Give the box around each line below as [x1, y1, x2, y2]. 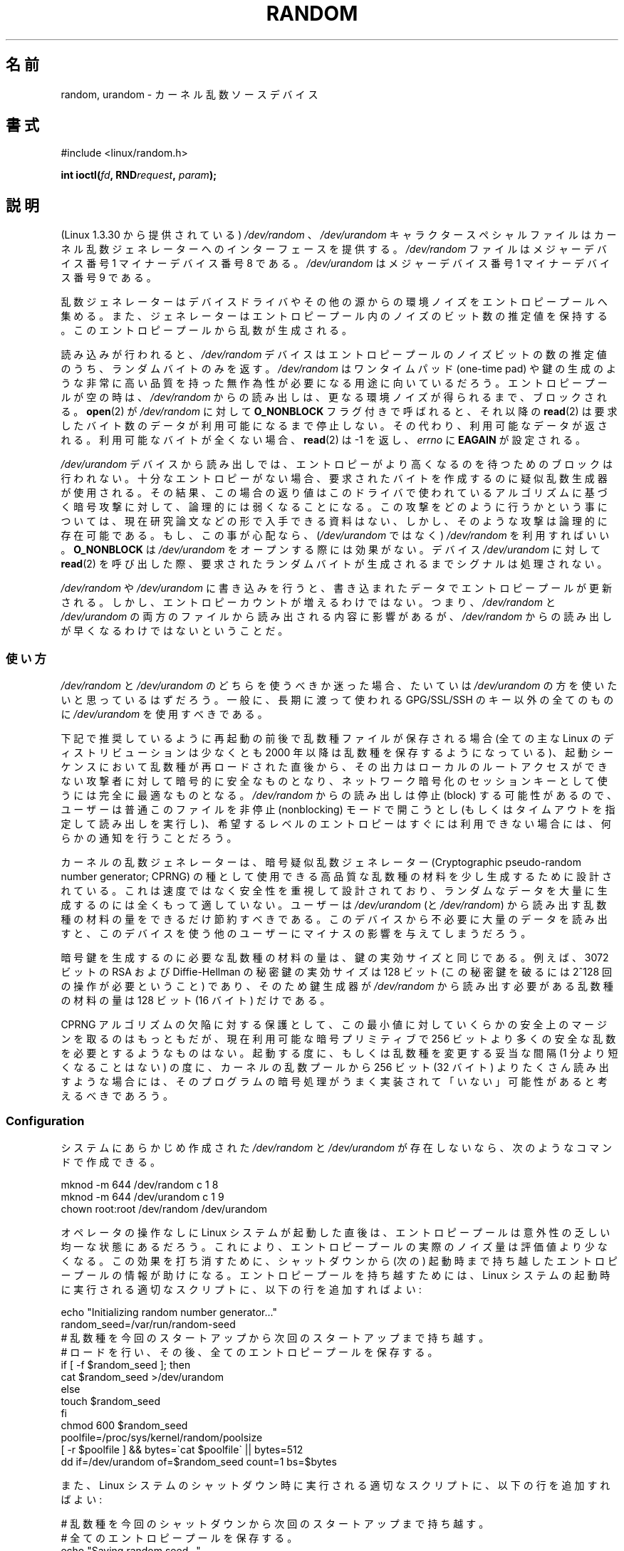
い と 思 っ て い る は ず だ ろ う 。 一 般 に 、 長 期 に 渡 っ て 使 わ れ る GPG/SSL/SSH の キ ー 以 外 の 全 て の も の [61, 694, 614, 706]
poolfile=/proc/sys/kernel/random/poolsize [61, 1431, 263, 1443]
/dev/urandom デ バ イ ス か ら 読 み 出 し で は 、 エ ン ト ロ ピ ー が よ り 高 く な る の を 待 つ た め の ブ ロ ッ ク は [61, 458, 613, 471]
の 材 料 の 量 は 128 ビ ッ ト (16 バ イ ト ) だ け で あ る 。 [61, 994, 331, 1007]
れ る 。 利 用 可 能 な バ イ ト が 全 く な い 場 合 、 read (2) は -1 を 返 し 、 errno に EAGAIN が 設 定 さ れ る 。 [61, 434, 586, 446]
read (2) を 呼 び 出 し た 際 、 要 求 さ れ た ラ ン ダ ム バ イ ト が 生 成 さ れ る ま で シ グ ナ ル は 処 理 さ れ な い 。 [61, 558, 608, 570]
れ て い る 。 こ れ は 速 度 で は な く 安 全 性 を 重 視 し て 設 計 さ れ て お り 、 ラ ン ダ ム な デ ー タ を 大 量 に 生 [61, 884, 608, 897]
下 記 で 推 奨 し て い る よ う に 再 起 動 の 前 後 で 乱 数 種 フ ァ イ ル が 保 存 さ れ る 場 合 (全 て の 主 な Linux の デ [61, 732, 614, 745]
